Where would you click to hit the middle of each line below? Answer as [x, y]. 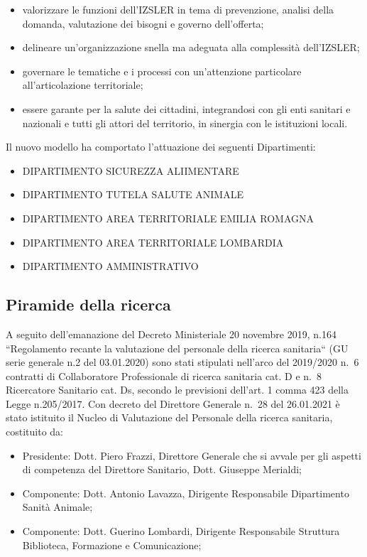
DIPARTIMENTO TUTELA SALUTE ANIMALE [133, 194]
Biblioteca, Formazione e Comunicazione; [112, 545]
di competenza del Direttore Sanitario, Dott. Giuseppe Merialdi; [162, 469]
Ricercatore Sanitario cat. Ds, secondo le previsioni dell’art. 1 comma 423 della [177, 390]
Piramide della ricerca [88, 304]
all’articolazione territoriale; [83, 85]
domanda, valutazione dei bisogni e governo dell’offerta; [143, 23]
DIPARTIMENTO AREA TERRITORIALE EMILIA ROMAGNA [168, 218]
